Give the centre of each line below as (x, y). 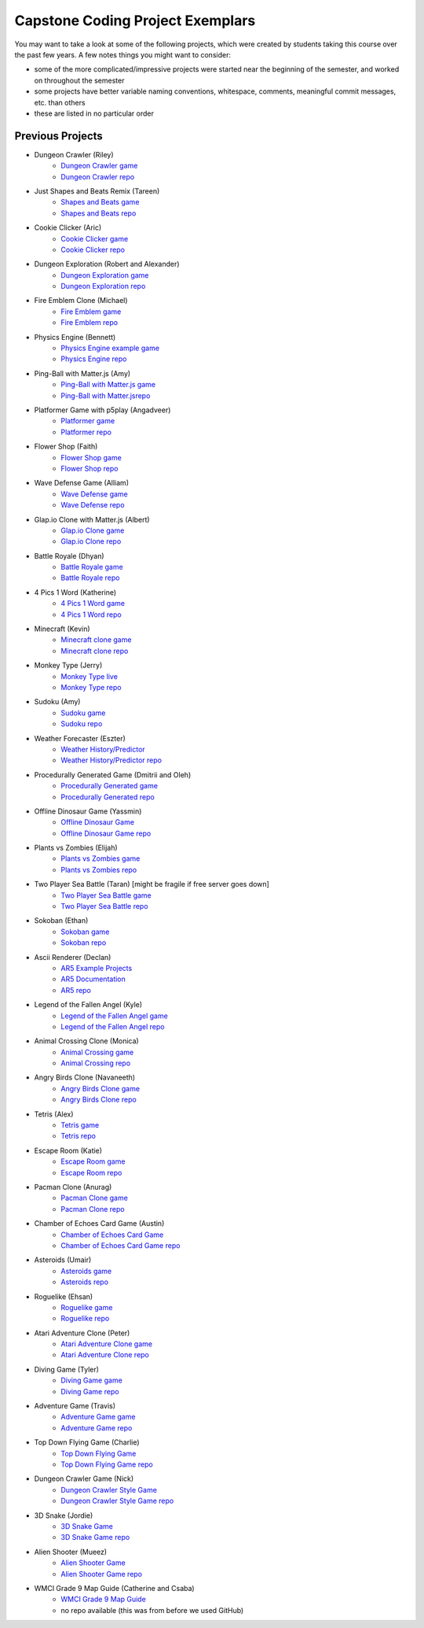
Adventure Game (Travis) (75, 1406)
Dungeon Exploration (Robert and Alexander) (107, 264)
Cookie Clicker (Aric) (68, 227)
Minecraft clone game (96, 640)
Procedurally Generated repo (108, 797)
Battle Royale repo (90, 578)
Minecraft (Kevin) (62, 629)
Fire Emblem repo (89, 323)
